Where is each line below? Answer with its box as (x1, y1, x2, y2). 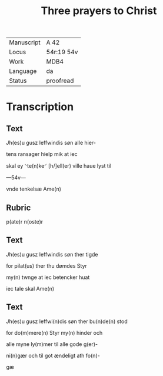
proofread (46, 76, 74, 85)
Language (9, 67, 37, 75)
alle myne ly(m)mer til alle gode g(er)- (6, 340, 98, 348)
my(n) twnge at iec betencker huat (6, 274, 90, 281)
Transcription (6, 100, 74, 114)
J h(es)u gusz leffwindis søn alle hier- (6, 139, 96, 147)
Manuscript (9, 38, 41, 46)
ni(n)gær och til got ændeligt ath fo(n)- (6, 352, 100, 359)
